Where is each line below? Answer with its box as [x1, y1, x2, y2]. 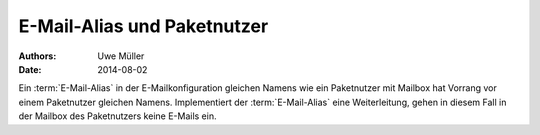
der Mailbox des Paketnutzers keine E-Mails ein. [18, 110, 217, 122]
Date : [18, 63, 42, 75]
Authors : [18, 50, 57, 62]
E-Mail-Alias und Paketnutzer [18, 15, 269, 37]
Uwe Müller [97, 50, 145, 62]
